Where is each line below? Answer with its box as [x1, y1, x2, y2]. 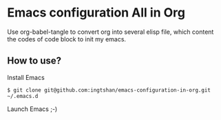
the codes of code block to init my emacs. [7, 34, 126, 43]
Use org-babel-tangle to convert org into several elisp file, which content [7, 28, 214, 36]
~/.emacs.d [7, 92, 39, 99]
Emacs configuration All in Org [7, 5, 186, 21]
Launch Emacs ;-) [7, 105, 58, 113]
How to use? [7, 55, 62, 67]
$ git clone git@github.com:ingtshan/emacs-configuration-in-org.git [7, 86, 211, 94]
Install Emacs [7, 73, 45, 81]
